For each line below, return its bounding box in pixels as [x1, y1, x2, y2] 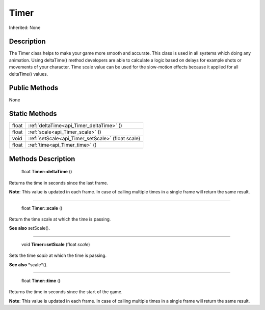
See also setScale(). [9, 225, 50, 231]
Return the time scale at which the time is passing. [9, 217, 111, 222]
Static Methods [9, 110, 57, 118]
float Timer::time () [21, 278, 61, 283]
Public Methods [9, 84, 58, 92]
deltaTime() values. [9, 71, 48, 77]
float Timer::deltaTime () [21, 169, 72, 175]
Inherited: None [9, 25, 41, 31]
